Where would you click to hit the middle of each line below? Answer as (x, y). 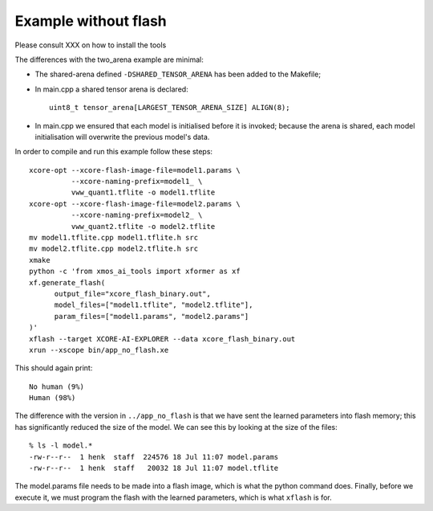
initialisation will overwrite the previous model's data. (122, 137)
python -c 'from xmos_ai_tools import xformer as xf (135, 272)
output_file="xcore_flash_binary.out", (133, 294)
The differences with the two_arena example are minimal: (109, 59)
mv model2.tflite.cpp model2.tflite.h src (114, 249)
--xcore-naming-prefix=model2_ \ (137, 215)
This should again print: (54, 368)
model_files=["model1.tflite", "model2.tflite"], (154, 305)
